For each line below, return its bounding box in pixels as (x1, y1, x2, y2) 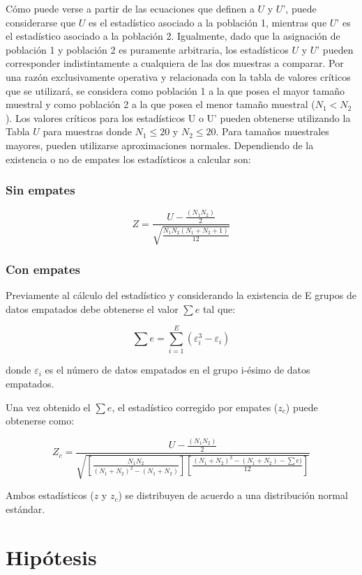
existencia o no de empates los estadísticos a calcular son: (6, 151, 251, 166)
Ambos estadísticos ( (6, 488, 94, 503)
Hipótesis (6, 542, 97, 571)
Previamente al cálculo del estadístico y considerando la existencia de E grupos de (6, 288, 356, 302)
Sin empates (6, 181, 75, 199)
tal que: (202, 301, 236, 316)
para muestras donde (43, 124, 132, 139)
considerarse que (6, 15, 76, 29)
